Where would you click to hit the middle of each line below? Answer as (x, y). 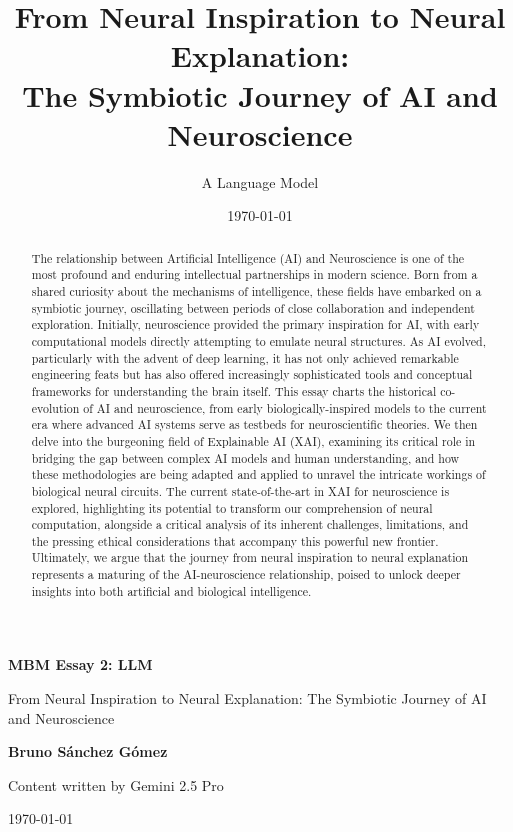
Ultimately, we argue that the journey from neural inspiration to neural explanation (250, 557)
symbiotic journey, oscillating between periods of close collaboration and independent (253, 307)
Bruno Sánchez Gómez (88, 751)
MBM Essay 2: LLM (80, 664)
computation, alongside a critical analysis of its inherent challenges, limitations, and (250, 524)
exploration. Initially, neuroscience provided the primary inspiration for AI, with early (255, 324)
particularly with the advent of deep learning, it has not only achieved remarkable (245, 357)
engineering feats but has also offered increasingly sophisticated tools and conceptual (252, 374)
